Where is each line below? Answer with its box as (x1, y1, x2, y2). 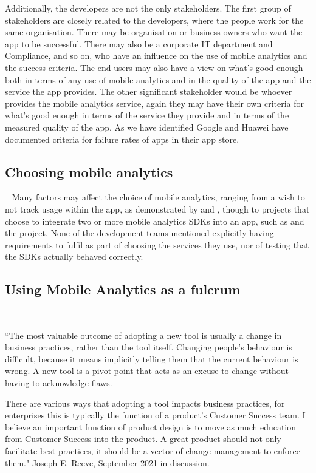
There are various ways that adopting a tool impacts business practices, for (5, 396, 285, 409)
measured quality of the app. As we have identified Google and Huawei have (5, 120, 289, 133)
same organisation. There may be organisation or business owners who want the (5, 26, 303, 38)
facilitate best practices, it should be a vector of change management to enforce (5, 444, 301, 457)
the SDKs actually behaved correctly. (5, 250, 143, 263)
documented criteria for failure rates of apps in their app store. (5, 132, 239, 145)
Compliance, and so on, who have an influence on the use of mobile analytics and (5, 49, 307, 62)
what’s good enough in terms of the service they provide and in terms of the (5, 109, 289, 121)
